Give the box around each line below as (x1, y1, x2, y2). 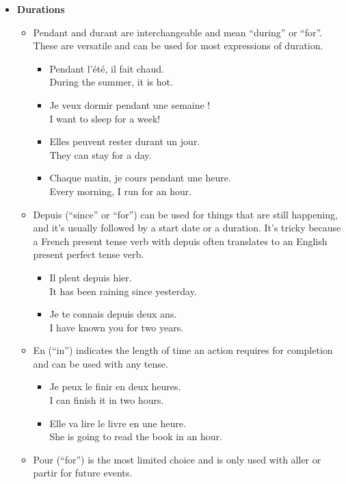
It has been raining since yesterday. (49, 283, 197, 298)
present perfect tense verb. (33, 247, 144, 262)
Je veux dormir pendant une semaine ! (49, 97, 211, 112)
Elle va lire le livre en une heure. (49, 416, 186, 430)
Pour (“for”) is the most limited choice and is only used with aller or (33, 452, 321, 466)
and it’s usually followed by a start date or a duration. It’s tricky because (33, 220, 341, 235)
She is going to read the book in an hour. (49, 429, 222, 444)
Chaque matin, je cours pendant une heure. (49, 170, 231, 185)
